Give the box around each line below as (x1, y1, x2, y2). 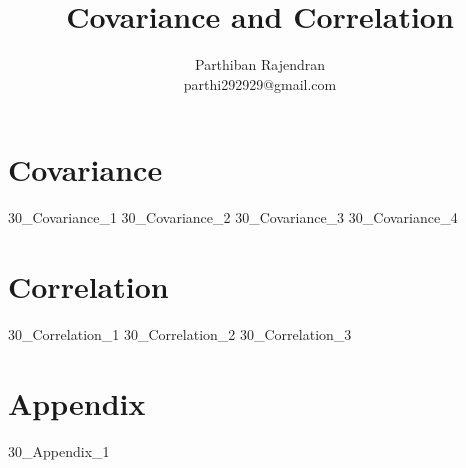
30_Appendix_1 (8, 440, 110, 461)
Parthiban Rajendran (194, 54, 326, 75)
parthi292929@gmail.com (183, 73, 337, 94)
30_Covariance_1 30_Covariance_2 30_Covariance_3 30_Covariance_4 (8, 207, 458, 228)
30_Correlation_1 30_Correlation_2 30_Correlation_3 (8, 323, 352, 344)
